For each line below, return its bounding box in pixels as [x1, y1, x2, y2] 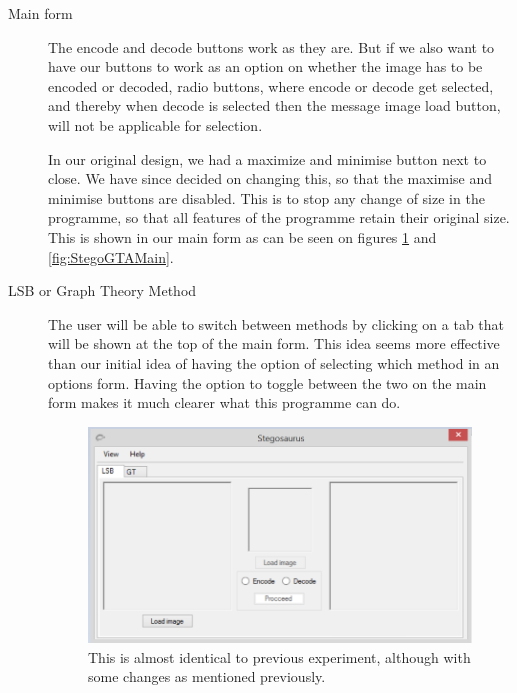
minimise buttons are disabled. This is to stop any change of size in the [48, 187, 485, 208]
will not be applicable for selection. [48, 114, 263, 135]
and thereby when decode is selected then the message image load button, [48, 95, 501, 116]
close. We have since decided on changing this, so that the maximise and [48, 168, 493, 189]
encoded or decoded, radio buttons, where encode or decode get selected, [48, 75, 494, 96]
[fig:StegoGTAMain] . [48, 246, 174, 267]
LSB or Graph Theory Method [8, 280, 197, 301]
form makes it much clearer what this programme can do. [48, 392, 401, 413]
